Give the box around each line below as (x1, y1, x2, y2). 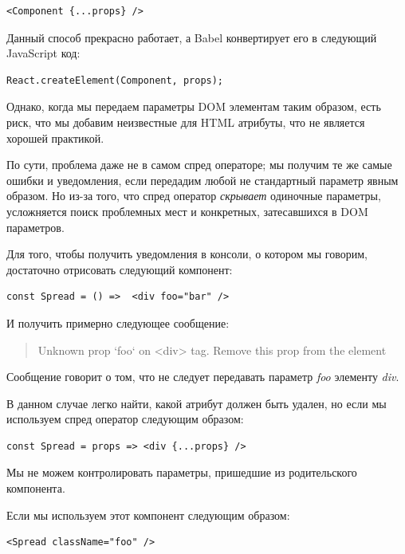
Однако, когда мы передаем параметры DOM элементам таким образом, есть (6, 98, 381, 115)
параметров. (6, 218, 65, 235)
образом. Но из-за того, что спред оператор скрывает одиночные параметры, (6, 187, 381, 204)
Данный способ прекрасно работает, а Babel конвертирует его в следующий (6, 29, 377, 45)
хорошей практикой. (6, 129, 104, 146)
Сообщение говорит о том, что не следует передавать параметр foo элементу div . (6, 368, 399, 385)
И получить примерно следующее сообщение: (6, 314, 230, 331)
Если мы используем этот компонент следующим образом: (6, 506, 290, 523)
